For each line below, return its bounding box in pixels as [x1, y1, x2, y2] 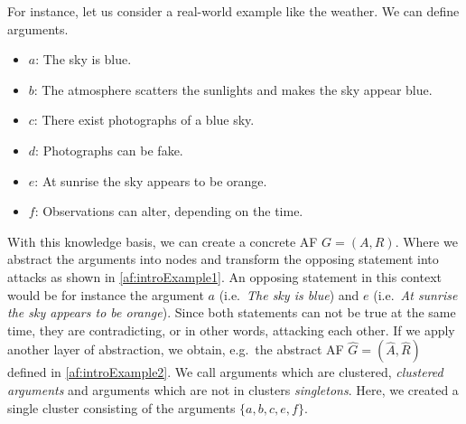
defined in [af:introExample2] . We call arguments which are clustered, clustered [7, 363, 443, 382]
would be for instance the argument [7, 285, 204, 304]
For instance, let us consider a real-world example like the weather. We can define [7, 2, 460, 20]
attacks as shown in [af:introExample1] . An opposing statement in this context [7, 267, 442, 286]
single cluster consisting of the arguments [7, 398, 236, 417]
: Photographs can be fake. [35, 140, 183, 159]
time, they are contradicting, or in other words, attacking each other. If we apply [7, 320, 455, 339]
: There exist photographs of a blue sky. [33, 110, 255, 129]
